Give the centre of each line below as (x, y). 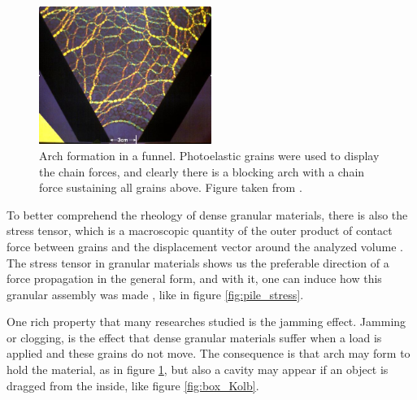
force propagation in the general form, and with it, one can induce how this (194, 278)
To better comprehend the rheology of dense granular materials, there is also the (207, 214)
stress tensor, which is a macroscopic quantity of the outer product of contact (200, 230)
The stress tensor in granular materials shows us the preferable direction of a (198, 262)
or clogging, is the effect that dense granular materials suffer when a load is (194, 337)
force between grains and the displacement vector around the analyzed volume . (205, 246)
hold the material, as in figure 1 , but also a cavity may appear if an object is (198, 370)
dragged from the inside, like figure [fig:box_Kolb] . (133, 385)
